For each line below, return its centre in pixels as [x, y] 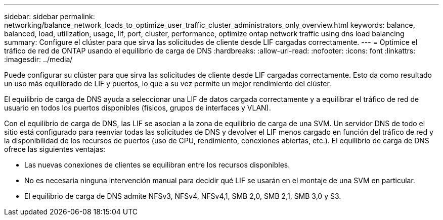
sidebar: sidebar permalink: [50, 16]
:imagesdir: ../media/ [38, 59]
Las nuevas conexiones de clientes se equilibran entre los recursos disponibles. [157, 165]
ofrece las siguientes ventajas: [55, 149]
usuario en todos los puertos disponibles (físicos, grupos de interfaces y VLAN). [138, 108]
